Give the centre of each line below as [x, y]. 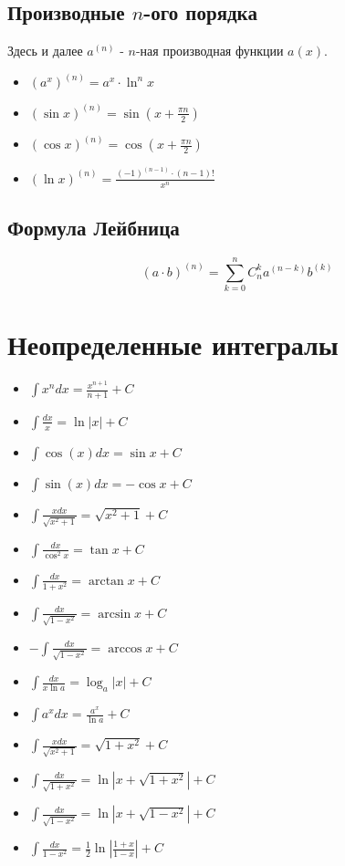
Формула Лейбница [94, 227]
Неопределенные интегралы [173, 344]
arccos [125, 648]
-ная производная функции [209, 51]
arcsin [115, 614]
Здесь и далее [45, 51]
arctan [106, 581]
